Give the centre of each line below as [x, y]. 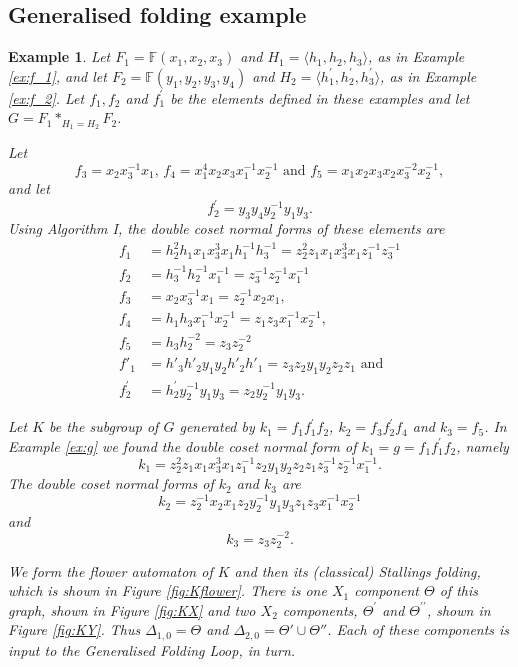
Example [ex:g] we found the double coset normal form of [182, 445]
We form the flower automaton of [110, 570]
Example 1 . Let [59, 56]
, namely [482, 445]
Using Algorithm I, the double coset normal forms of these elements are [226, 227]
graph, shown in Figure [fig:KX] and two [132, 609]
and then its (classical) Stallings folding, [357, 570]
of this [458, 590]
